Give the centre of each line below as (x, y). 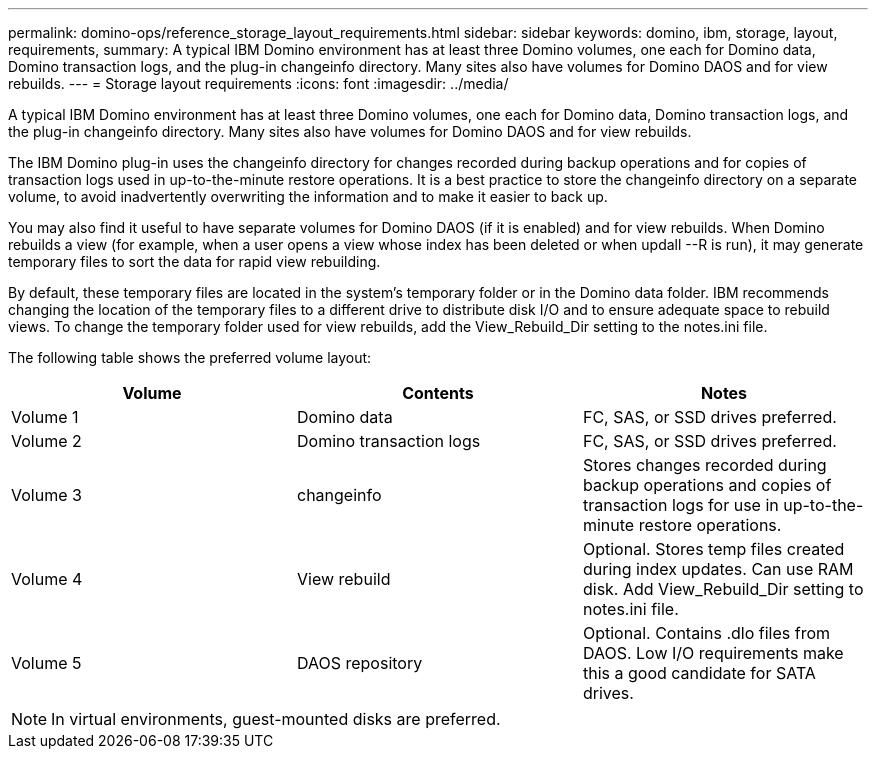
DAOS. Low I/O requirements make (713, 653)
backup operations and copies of (707, 485)
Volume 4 (47, 579)
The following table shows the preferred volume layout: (190, 357)
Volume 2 (46, 441)
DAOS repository (359, 663)
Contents (438, 393)
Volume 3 (46, 495)
